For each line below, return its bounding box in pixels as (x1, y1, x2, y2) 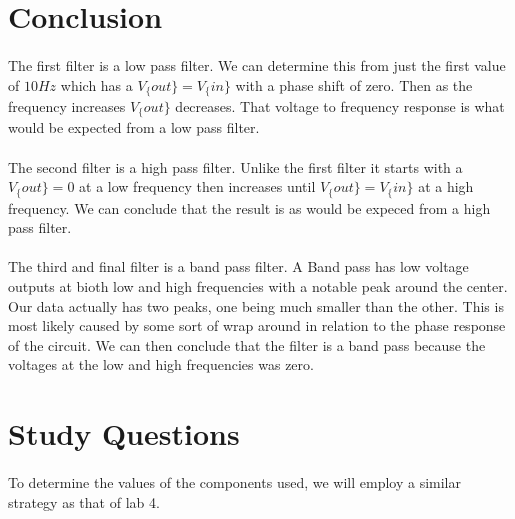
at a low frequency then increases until (79, 176, 316, 197)
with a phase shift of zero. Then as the (235, 74, 473, 95)
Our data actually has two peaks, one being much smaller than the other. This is (8, 295, 504, 316)
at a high (418, 176, 474, 197)
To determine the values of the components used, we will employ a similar (8, 472, 461, 493)
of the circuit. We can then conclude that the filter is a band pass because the (8, 334, 486, 355)
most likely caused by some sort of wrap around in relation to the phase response (8, 315, 506, 336)
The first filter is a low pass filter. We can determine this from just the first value (8, 54, 506, 75)
